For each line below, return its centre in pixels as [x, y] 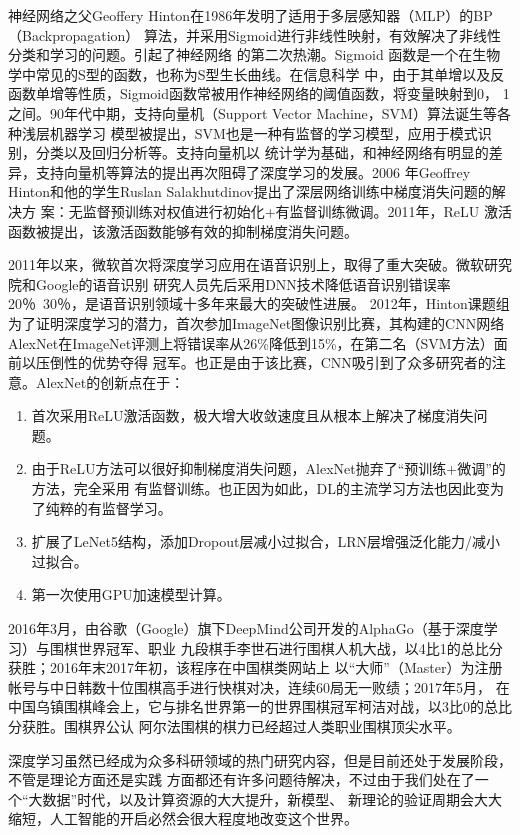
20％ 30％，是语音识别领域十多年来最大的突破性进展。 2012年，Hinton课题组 [259, 303]
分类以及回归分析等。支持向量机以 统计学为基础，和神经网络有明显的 [262, 152]
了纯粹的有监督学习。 [101, 507]
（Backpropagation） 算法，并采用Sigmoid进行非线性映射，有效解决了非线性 [254, 34]
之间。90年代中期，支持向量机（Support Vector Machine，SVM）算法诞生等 [252, 112]
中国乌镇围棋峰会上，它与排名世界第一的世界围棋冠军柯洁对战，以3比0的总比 [260, 706]
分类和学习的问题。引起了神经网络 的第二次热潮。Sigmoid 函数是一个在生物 [254, 54]
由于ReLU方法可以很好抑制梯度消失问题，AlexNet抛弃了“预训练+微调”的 [268, 468]
